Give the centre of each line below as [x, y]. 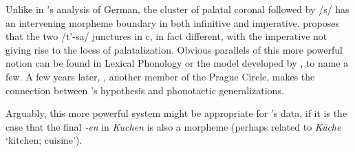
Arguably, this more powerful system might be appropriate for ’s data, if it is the [176, 113]
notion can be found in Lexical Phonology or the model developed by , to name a [177, 63]
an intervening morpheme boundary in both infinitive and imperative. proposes [172, 22]
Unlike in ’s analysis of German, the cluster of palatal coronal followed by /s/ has [177, 9]
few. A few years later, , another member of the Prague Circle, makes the [160, 76]
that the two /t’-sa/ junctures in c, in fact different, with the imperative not [166, 36]
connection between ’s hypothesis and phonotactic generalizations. [145, 90]
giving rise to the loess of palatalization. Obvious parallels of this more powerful [174, 49]
